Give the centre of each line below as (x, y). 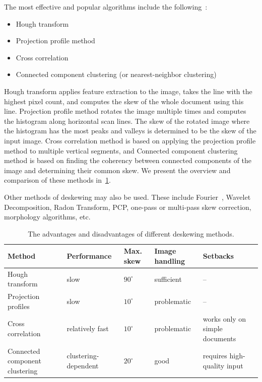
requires (215, 356)
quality (214, 366)
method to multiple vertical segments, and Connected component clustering (121, 150)
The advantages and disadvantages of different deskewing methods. (131, 233)
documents (219, 338)
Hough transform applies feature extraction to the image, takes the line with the (128, 91)
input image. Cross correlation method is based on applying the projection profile (130, 140)
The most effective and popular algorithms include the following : (106, 7)
